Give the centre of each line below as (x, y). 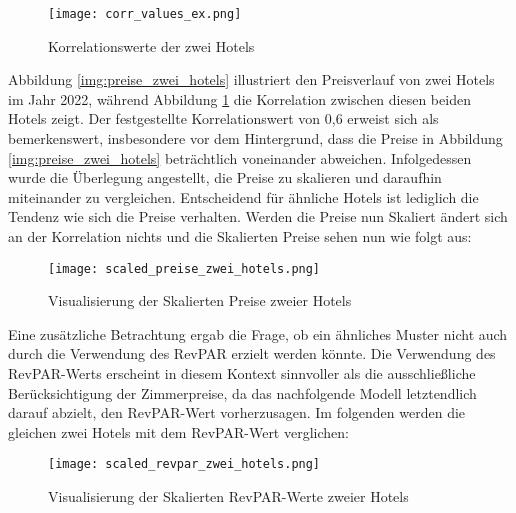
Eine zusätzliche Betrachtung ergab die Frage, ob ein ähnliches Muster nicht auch (258, 333)
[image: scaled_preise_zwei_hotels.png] (184, 268)
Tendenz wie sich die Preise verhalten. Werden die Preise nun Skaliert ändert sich (258, 216)
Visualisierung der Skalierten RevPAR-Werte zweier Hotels (228, 496)
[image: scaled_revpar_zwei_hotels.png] (184, 464)
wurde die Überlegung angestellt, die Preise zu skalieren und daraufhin (225, 177)
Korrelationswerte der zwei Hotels (151, 45)
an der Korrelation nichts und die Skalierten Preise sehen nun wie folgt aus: (240, 236)
